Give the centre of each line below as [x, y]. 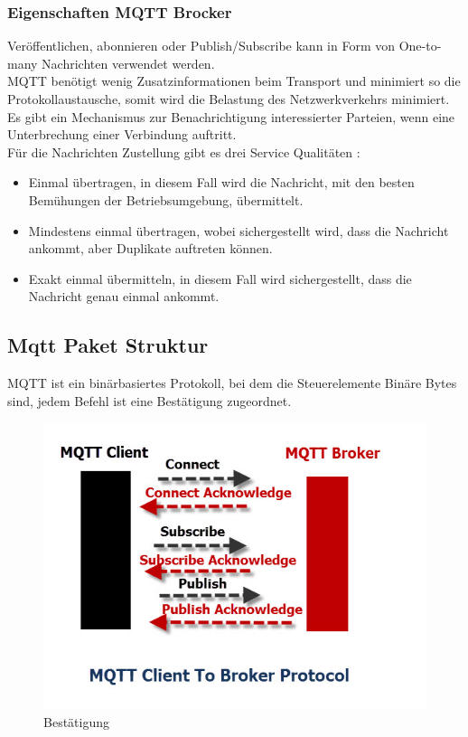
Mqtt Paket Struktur [108, 345]
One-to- [420, 46]
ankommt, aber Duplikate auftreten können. [150, 248]
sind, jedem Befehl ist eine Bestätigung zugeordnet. [150, 400]
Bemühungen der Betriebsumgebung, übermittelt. [166, 199]
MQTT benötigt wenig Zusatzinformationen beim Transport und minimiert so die [234, 81]
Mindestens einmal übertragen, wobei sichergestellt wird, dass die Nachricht [239, 230]
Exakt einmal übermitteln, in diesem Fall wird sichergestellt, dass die [220, 278]
